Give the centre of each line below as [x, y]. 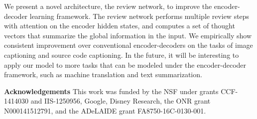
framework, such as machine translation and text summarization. [103, 74]
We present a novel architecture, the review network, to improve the [108, 6]
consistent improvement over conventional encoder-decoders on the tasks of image [128, 45]
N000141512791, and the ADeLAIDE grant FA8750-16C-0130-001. [105, 110]
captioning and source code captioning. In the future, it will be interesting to [122, 55]
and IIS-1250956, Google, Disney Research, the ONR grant [121, 101]
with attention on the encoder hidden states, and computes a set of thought [120, 26]
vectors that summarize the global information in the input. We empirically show [128, 35]
